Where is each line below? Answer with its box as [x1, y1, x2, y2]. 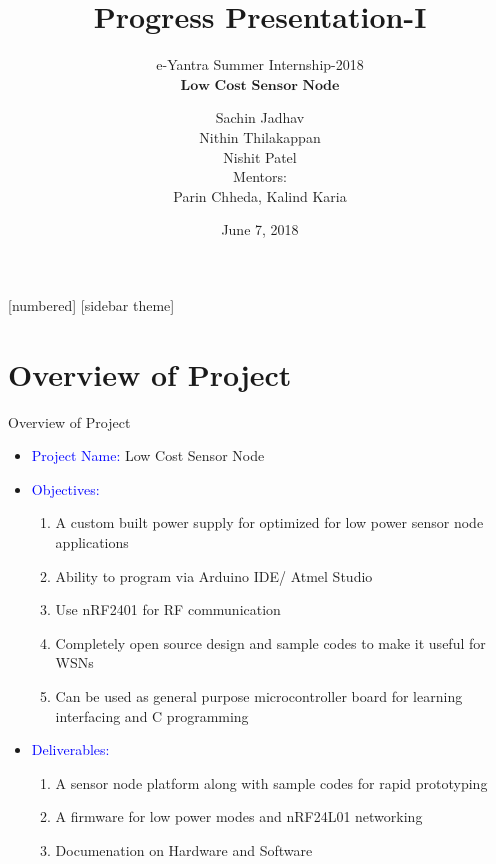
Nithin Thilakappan [199, 126, 321, 147]
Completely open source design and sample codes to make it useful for [55, 632, 486, 653]
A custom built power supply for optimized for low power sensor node [55, 512, 484, 533]
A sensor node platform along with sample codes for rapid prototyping [55, 772, 488, 793]
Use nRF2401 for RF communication [55, 599, 281, 620]
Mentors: [233, 166, 287, 187]
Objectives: [31, 478, 100, 499]
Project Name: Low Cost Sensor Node [31, 445, 265, 466]
